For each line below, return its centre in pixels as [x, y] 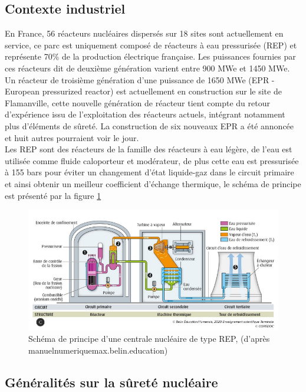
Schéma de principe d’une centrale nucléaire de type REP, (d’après [149, 339]
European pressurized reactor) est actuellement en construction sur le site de [143, 91]
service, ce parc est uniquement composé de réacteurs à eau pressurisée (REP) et [151, 45]
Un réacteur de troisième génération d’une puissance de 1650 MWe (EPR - [140, 79]
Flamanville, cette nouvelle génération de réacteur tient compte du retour [137, 102]
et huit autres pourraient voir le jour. [72, 137]
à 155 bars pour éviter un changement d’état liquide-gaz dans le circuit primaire [149, 172]
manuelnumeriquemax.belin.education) [98, 350]
